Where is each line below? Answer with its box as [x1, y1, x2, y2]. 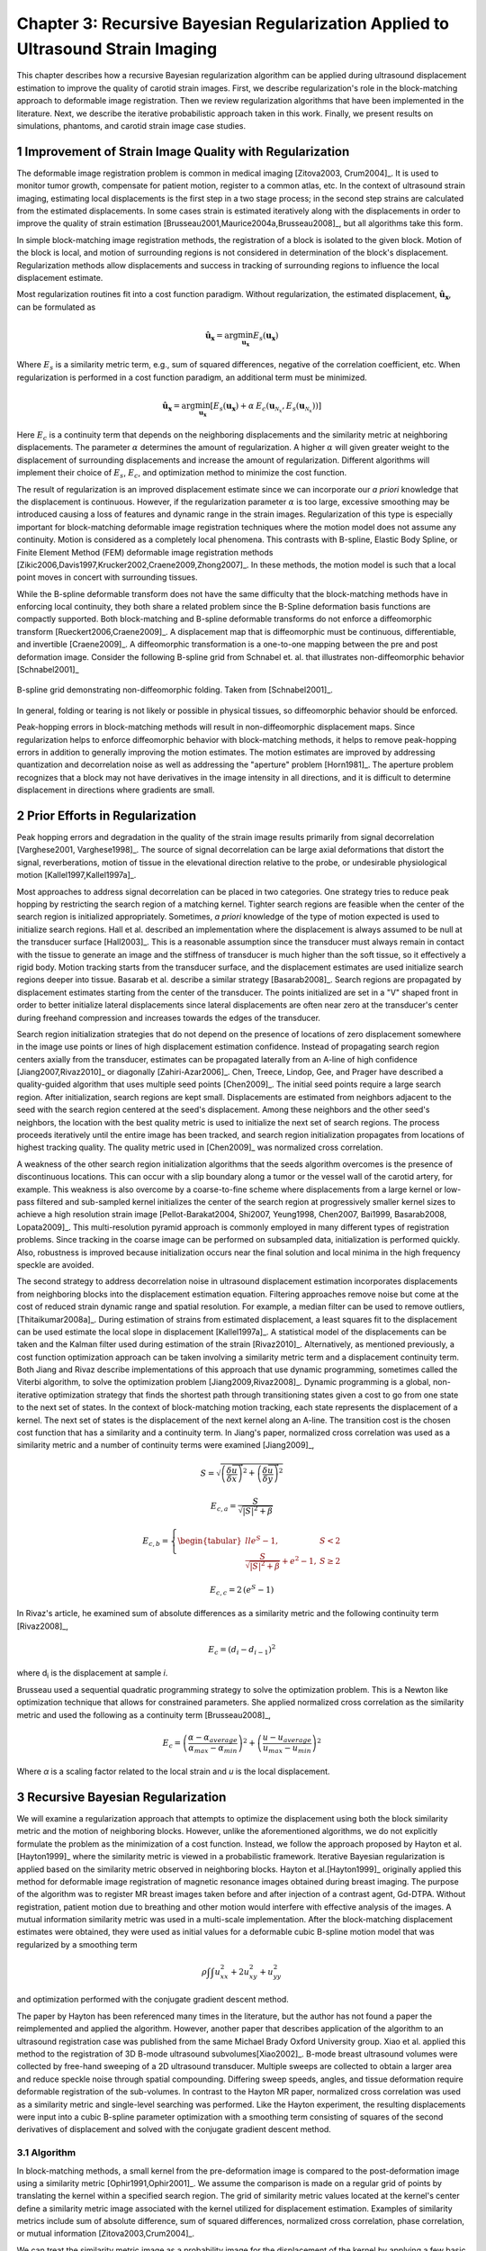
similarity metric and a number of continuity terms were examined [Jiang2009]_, [16, 1440, 315, 1451]
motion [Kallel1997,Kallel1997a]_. [16, 870, 137, 881]
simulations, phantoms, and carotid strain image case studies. [16, 120, 247, 131]
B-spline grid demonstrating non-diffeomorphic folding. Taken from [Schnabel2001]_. [16, 684, 333, 695]
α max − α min [188, 1742, 238, 1755]
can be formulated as [16, 302, 96, 312]
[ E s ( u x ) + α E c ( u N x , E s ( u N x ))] [210, 401, 322, 414]
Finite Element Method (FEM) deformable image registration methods [16, 547, 274, 557]
